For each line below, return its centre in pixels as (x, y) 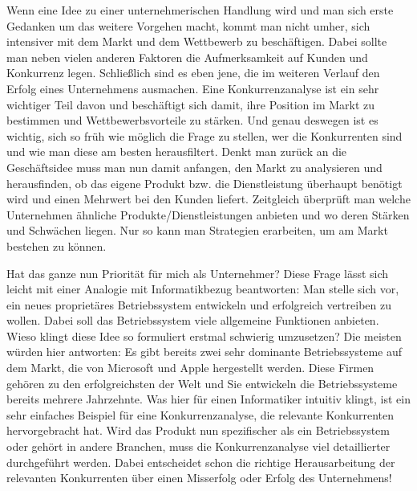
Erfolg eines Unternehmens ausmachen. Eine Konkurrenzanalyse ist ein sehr (193, 88)
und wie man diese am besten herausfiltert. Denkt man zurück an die (177, 151)
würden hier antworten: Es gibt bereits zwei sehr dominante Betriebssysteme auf (204, 352)
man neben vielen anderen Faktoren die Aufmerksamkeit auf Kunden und (187, 57)
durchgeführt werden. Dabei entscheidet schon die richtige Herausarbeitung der (201, 462)
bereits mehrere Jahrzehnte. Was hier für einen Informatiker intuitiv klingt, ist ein (208, 399)
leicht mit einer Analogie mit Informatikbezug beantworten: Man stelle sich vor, (203, 289)
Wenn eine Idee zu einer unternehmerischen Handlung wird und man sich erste (200, 10)
